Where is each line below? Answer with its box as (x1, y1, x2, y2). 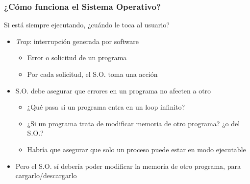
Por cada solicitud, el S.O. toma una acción (27, 69, 158, 79)
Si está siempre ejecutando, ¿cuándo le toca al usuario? (4, 20, 170, 30)
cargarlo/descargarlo (15, 170, 77, 181)
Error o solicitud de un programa (27, 52, 127, 63)
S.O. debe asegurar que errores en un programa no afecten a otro (15, 85, 211, 95)
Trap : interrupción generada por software (15, 36, 139, 46)
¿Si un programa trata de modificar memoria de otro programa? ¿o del (27, 118, 240, 128)
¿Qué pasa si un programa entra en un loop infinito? (27, 102, 185, 112)
